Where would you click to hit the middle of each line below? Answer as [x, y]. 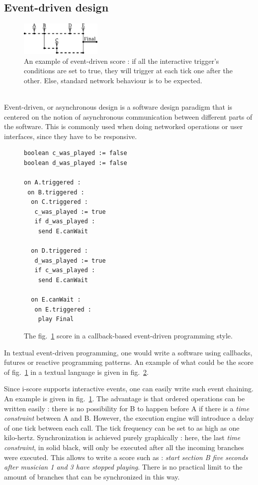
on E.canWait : [56, 300]
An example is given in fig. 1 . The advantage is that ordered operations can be [125, 398]
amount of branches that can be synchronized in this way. [92, 476]
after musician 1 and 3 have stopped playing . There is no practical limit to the [123, 467]
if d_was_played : [65, 222]
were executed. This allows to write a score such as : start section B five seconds [126, 457]
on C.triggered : [59, 202]
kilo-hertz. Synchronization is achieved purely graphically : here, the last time [122, 437]
